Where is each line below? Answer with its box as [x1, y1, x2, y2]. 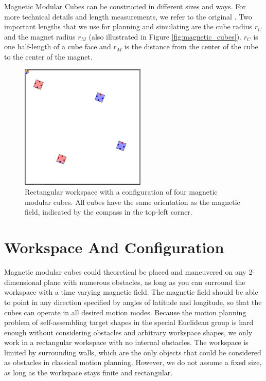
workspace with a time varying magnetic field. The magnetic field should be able [4, 287, 258, 297]
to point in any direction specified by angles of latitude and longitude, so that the [4, 296, 262, 307]
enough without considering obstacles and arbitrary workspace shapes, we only [4, 327, 253, 337]
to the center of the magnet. [4, 51, 93, 62]
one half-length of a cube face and [4, 41, 111, 52]
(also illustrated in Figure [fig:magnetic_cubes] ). [88, 31, 242, 42]
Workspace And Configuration [4, 237, 224, 258]
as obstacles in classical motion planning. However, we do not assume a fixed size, [4, 357, 262, 368]
